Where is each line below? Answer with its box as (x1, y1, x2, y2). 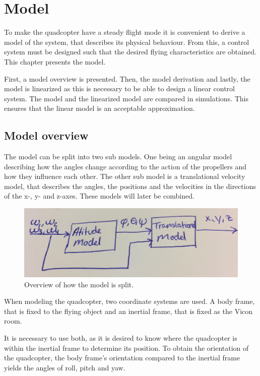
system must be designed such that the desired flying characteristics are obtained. (4, 46, 256, 57)
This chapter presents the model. (4, 56, 106, 67)
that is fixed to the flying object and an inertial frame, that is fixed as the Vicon (4, 305, 253, 316)
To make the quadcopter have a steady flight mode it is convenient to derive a (4, 27, 245, 37)
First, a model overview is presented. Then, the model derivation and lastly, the (4, 73, 250, 84)
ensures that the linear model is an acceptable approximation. (4, 103, 195, 113)
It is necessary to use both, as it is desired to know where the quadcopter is (4, 333, 237, 343)
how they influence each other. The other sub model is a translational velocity (4, 171, 245, 181)
